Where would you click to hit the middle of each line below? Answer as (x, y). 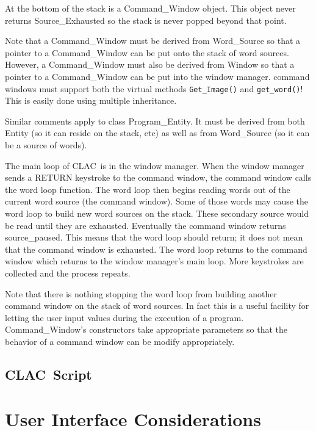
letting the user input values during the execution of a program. (124, 317)
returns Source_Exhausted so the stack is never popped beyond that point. (146, 20)
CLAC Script (48, 374)
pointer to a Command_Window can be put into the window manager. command (157, 76)
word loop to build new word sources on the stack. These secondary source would (157, 213)
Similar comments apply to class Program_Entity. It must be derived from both (155, 121)
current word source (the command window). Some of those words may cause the (157, 201)
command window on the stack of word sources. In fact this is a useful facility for (157, 306)
